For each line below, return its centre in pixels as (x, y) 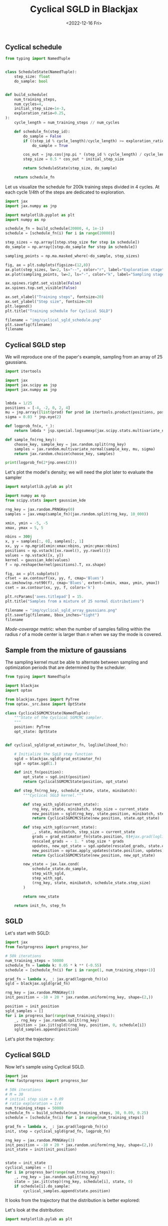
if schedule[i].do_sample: (42, 1186)
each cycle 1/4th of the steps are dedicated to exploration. (65, 192)
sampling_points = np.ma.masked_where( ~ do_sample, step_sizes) (72, 256)
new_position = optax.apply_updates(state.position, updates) (98, 850)
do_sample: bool (31, 81)
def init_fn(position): (39, 772)
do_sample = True (50, 145)
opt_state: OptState (35, 732)
